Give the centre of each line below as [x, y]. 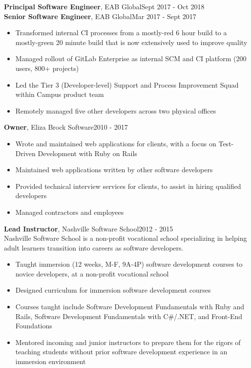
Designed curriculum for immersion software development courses [113, 290]
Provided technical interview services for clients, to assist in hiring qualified [128, 186]
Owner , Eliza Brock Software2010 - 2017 [66, 127]
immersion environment [51, 361]
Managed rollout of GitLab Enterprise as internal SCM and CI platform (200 [131, 58]
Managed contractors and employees [70, 212]
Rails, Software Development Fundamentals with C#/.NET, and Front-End [129, 316]
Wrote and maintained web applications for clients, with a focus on [116, 143]
